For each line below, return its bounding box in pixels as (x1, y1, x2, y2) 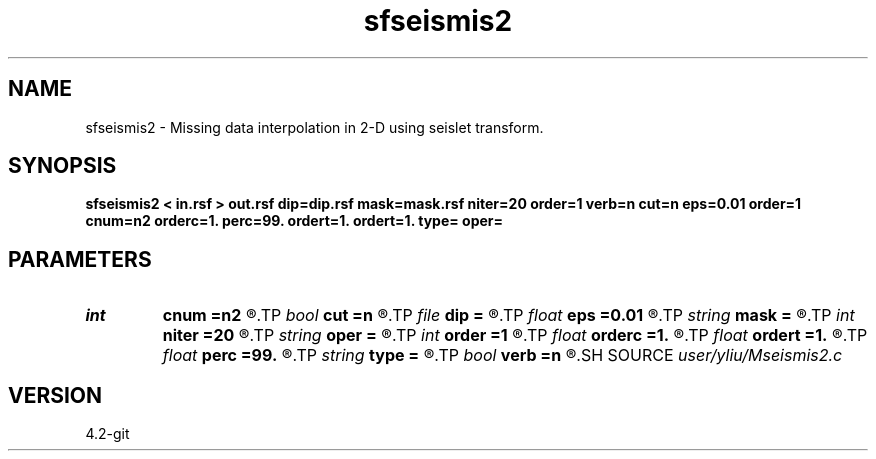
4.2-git (85, 425, 130, 443)
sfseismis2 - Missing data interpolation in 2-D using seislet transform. (85, 118, 544, 136)
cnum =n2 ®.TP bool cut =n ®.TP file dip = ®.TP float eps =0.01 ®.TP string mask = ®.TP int (162, 305, 855, 326)
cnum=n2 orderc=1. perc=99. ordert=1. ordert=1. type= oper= (85, 212, 504, 230)
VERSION (8, 382, 103, 408)
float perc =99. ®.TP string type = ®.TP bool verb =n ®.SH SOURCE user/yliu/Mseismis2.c (162, 345, 843, 366)
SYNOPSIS (8, 153, 117, 179)
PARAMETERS (8, 246, 152, 272)
